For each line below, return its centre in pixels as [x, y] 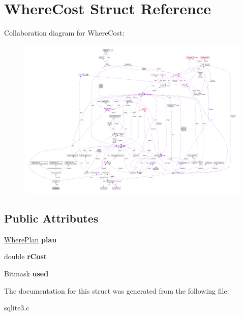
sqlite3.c [17, 308]
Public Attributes [51, 218]
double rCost [26, 256]
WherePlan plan [30, 239]
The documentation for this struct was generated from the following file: [117, 290]
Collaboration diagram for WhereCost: [64, 33]
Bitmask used [26, 274]
